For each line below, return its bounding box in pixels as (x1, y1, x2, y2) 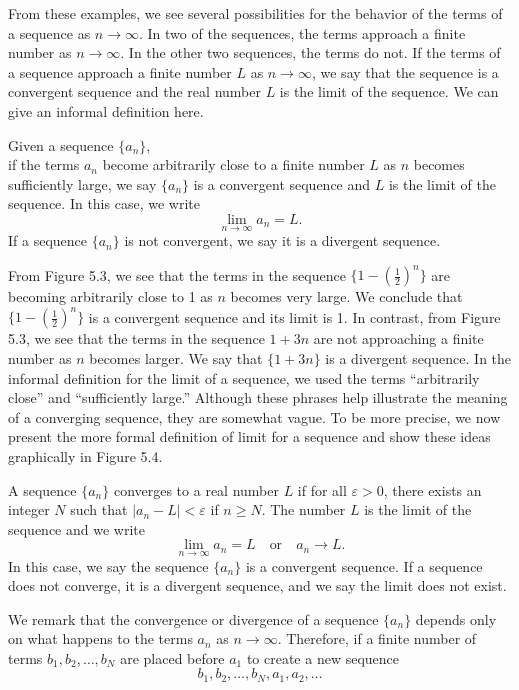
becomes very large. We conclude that (230, 286, 463, 307)
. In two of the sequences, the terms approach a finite (138, 22, 466, 43)
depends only (415, 608, 497, 629)
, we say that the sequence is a (311, 61, 499, 82)
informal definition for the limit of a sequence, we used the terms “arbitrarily (8, 367, 480, 388)
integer (8, 499, 50, 520)
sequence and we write (8, 518, 145, 539)
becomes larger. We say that (89, 347, 263, 368)
